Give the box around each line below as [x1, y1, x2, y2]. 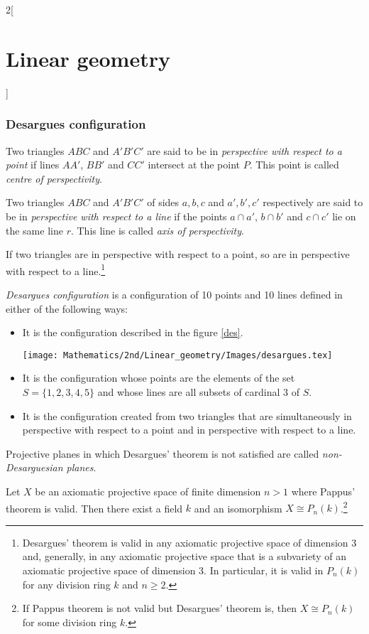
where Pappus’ [291, 483, 356, 498]
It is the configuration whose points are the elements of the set [22, 370, 295, 385]
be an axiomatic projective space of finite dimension [35, 483, 261, 498]
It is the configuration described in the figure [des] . [22, 325, 243, 340]
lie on [332, 208, 356, 223]
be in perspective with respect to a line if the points [6, 208, 227, 223]
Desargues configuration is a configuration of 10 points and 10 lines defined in [6, 286, 343, 301]
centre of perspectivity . [6, 171, 102, 186]
